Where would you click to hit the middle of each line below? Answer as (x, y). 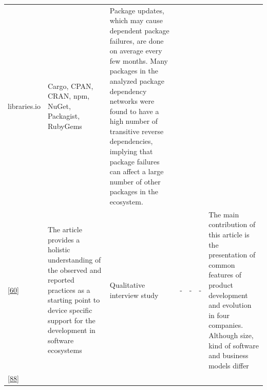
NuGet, (59, 106)
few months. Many (139, 60)
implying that (131, 151)
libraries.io (24, 106)
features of (225, 275)
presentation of (232, 255)
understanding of (74, 260)
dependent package (139, 30)
